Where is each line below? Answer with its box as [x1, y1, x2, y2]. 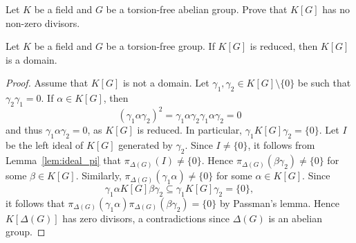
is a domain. [6, 52, 57, 66]
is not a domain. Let [122, 75, 209, 90]
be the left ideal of [6, 138, 84, 152]
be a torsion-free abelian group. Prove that [106, 2, 288, 16]
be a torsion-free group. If [106, 39, 215, 53]
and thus [6, 123, 43, 137]
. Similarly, [75, 168, 122, 183]
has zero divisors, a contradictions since [62, 210, 229, 225]
